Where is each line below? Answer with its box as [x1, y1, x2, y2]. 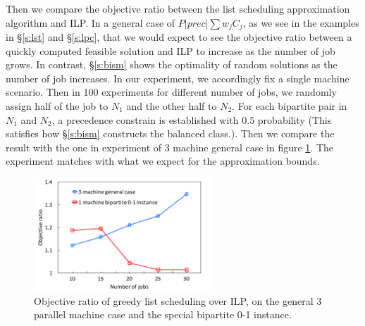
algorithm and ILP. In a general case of [6, 15, 175, 30]
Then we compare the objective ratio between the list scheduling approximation [6, 1, 350, 15]
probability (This [257, 112, 332, 127]
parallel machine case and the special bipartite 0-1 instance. [34, 307, 292, 322]
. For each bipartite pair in [232, 99, 347, 113]
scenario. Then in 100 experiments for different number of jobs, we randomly [6, 84, 337, 99]
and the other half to [126, 99, 217, 113]
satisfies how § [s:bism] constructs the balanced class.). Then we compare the [6, 126, 335, 141]
